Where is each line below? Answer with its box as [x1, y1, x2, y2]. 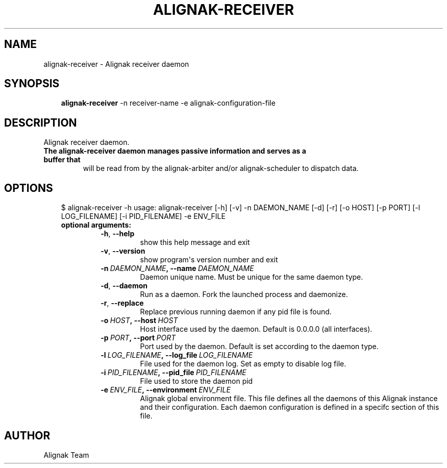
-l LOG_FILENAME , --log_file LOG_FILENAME [101, 351, 253, 360]
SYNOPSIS [4, 77, 60, 90]
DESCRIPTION [4, 116, 77, 129]
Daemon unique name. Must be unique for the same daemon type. [140, 273, 363, 282]
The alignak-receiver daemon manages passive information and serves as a [43, 146, 306, 156]
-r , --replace [101, 299, 144, 308]
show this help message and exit [140, 238, 250, 247]
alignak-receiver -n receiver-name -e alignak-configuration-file [61, 98, 276, 108]
